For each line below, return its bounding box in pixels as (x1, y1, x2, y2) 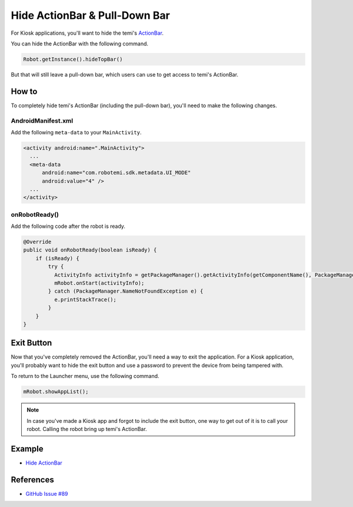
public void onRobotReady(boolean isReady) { (23, 247, 157, 253)
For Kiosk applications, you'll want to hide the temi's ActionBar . (11, 29, 164, 37)
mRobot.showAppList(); (23, 389, 89, 395)
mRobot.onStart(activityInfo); (54, 280, 145, 286)
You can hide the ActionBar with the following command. (11, 40, 149, 47)
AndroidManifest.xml (11, 117, 74, 125)
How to (11, 86, 38, 97)
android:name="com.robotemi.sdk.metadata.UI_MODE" (42, 170, 191, 176)
